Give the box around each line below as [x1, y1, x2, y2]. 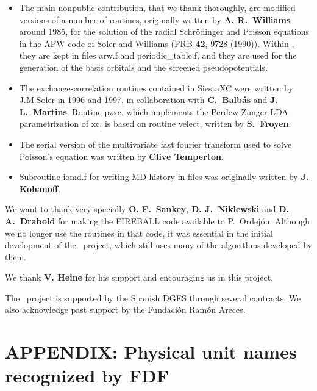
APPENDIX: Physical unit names [5, 339, 297, 364]
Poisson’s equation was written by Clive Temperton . [19, 149, 224, 162]
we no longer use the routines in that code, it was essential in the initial [5, 226, 273, 239]
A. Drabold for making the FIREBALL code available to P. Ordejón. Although [5, 214, 310, 227]
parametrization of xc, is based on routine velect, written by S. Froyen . [19, 117, 291, 130]
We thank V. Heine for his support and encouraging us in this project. [5, 271, 274, 284]
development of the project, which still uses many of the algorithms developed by [5, 239, 312, 251]
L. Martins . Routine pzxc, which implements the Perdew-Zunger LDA [19, 105, 288, 118]
